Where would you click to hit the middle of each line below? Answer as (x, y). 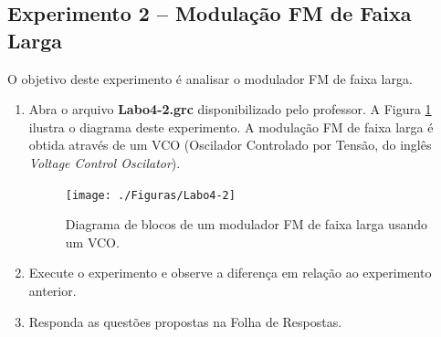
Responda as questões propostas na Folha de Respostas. (185, 321)
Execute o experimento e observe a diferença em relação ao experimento (230, 273)
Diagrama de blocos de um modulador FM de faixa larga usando (246, 224)
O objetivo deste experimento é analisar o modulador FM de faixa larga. (210, 78)
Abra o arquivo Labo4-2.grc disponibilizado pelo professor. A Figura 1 (230, 109)
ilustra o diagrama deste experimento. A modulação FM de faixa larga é (231, 126)
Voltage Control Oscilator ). (105, 162)
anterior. (52, 290)
